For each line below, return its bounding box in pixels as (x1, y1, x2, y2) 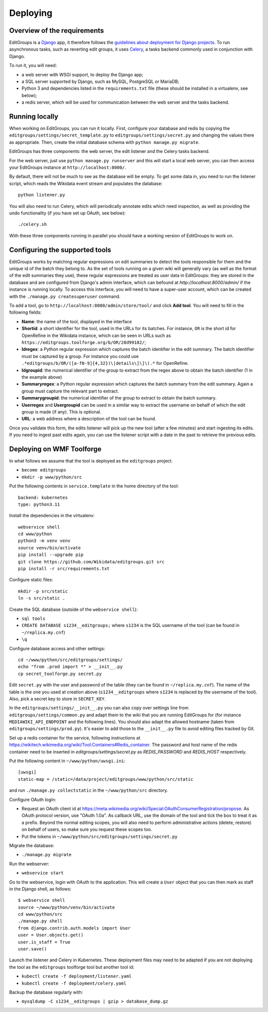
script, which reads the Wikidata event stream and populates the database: (9, 180, 163, 186)
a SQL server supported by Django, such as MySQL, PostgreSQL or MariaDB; (21, 78, 180, 84)
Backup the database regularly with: (9, 989, 83, 995)
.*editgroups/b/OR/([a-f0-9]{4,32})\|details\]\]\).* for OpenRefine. (21, 360, 189, 366)
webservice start (21, 870, 64, 876)
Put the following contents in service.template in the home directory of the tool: (9, 483, 179, 489)
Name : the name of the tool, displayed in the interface (21, 318, 132, 325)
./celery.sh (18, 221, 47, 227)
